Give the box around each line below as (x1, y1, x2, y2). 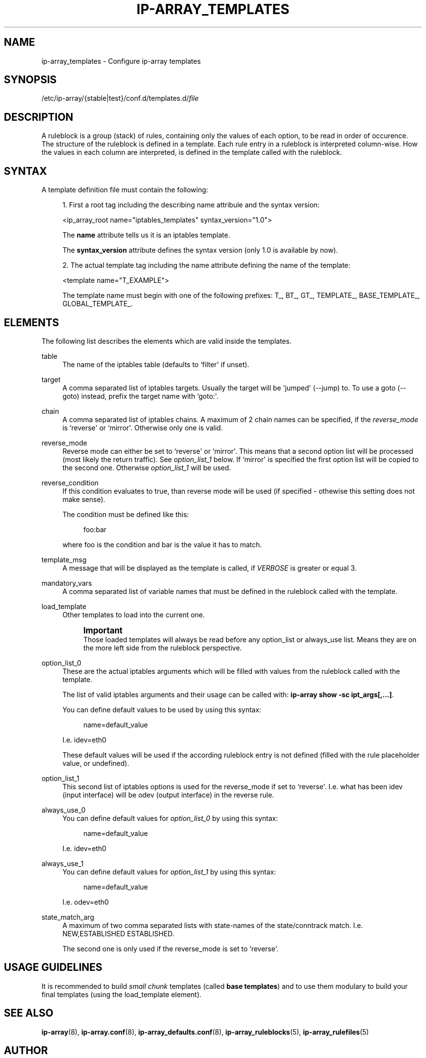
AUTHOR (4, 1044, 48, 1057)
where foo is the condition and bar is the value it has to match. (62, 540, 262, 549)
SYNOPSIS (4, 74, 57, 86)
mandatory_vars (41, 578, 92, 587)
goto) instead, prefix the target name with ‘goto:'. (62, 391, 219, 400)
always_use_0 (41, 805, 86, 814)
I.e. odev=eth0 (62, 897, 109, 906)
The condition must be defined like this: (62, 510, 189, 519)
